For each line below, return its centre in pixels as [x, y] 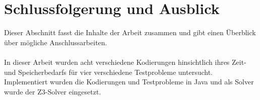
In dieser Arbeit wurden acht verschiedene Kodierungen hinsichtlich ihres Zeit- [125, 62]
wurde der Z [23, 91]
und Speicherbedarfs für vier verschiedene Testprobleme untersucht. [108, 72]
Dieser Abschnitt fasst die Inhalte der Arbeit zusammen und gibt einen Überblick [130, 32]
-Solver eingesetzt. [73, 91]
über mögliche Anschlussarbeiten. [56, 42]
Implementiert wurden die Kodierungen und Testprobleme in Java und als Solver [129, 82]
